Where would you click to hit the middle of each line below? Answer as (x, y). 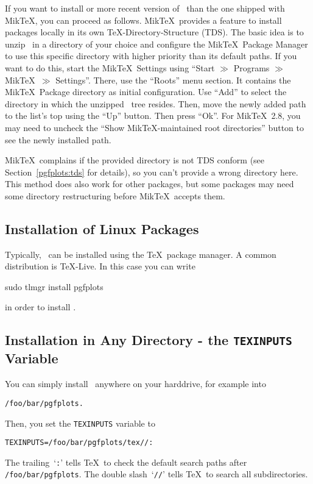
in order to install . (40, 307)
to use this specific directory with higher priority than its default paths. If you (151, 56)
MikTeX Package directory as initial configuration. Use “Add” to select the (146, 92)
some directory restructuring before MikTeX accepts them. (115, 195)
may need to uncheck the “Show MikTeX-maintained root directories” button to (154, 127)
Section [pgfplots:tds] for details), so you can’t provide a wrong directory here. (152, 172)
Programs (251, 67)
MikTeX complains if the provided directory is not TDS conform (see (135, 160)
